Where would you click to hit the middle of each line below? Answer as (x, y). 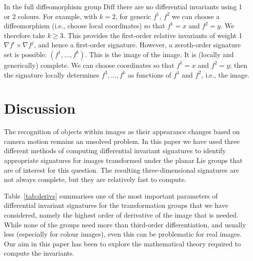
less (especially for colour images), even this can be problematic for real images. (123, 234)
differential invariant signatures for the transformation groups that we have (116, 205)
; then (239, 65)
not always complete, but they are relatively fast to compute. (95, 179)
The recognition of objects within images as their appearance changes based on (122, 131)
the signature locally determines (52, 74)
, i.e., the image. (225, 74)
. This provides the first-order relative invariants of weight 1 (153, 35)
